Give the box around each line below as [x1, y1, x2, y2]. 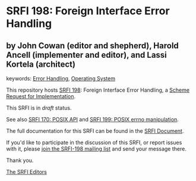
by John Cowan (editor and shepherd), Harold [6, 40, 179, 51]
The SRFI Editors [6, 168, 48, 175]
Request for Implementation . [6, 93, 76, 99]
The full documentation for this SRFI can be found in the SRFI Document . [6, 127, 184, 135]
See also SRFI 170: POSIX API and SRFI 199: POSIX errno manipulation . [6, 116, 179, 123]
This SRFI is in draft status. [6, 104, 72, 111]
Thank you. [6, 157, 34, 164]
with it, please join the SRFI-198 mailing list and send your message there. [6, 145, 187, 152]
